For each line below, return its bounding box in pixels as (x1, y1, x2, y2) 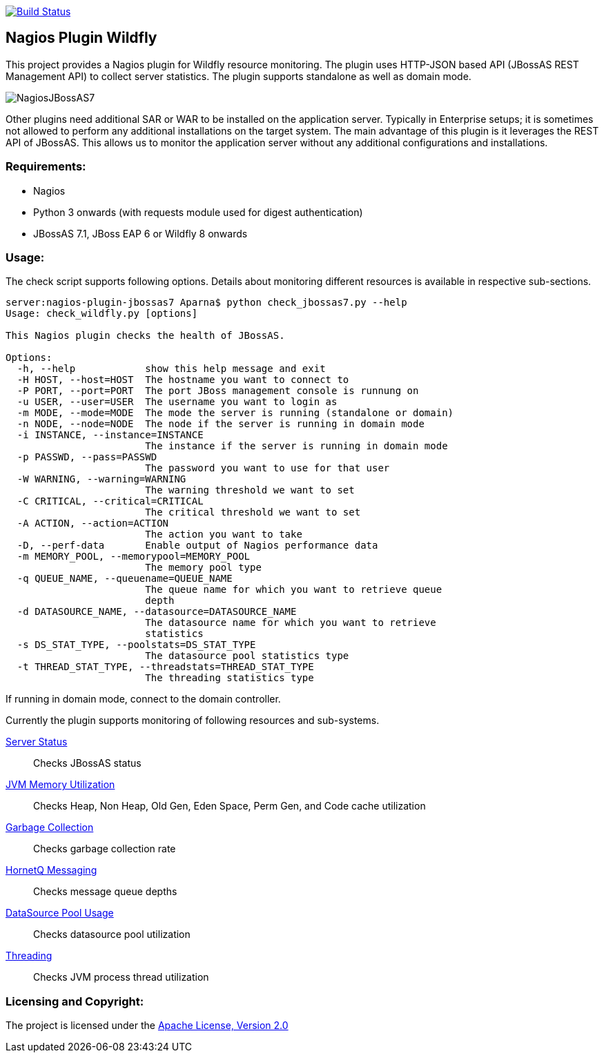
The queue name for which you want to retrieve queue (145, 584, 442, 596)
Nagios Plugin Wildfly (6, 29, 157, 47)
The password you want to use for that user (145, 462, 390, 474)
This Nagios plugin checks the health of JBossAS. (6, 330, 285, 342)
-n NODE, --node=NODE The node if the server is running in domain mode (17, 418, 425, 430)
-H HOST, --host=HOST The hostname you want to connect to (17, 374, 349, 386)
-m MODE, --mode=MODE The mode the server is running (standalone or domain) (17, 407, 454, 419)
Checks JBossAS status (33, 757, 142, 770)
